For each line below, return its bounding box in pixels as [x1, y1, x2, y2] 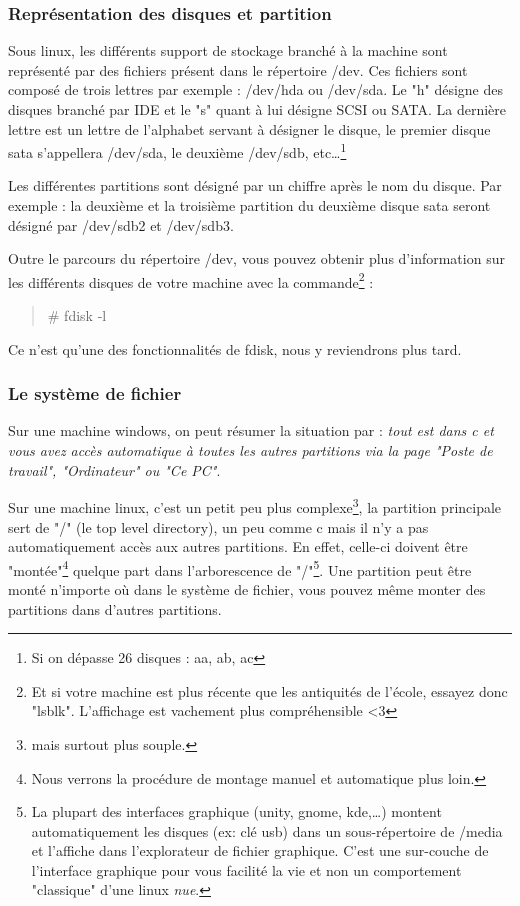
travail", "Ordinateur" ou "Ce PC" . [8, 459, 221, 480]
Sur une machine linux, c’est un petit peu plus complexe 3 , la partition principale [8, 494, 502, 517]
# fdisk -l [47, 305, 107, 326]
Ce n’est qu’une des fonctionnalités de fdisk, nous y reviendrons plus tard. [8, 338, 462, 359]
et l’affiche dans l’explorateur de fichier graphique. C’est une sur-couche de [31, 840, 489, 861]
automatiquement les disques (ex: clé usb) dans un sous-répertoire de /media [31, 820, 503, 841]
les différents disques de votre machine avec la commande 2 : [8, 268, 374, 292]
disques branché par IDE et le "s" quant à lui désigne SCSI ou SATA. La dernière [8, 99, 507, 119]
